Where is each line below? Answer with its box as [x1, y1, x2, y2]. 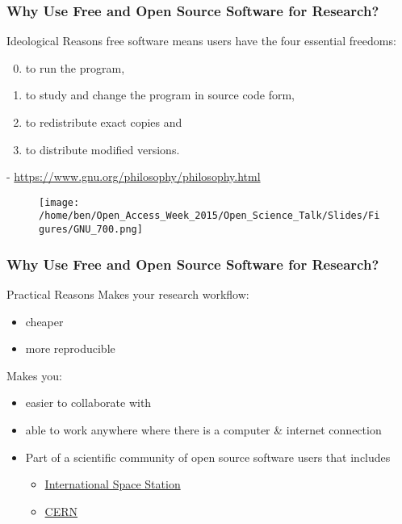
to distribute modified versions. [25, 140, 180, 157]
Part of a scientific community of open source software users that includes [25, 448, 391, 465]
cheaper [25, 312, 64, 329]
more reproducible [25, 340, 115, 357]
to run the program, [25, 59, 125, 76]
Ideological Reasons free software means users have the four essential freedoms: [6, 32, 396, 49]
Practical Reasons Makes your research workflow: [6, 285, 249, 302]
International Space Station [44, 476, 181, 493]
